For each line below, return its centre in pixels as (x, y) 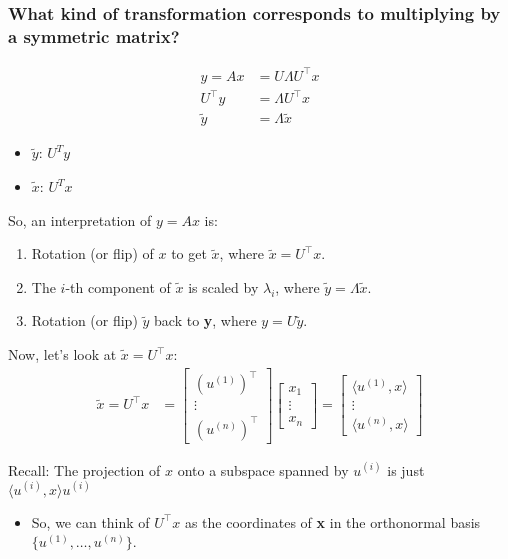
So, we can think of (90, 521)
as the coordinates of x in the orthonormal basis (332, 521)
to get (189, 253)
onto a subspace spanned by (263, 469)
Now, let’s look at (62, 354)
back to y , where (205, 320)
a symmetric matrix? (94, 35)
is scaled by (223, 286)
